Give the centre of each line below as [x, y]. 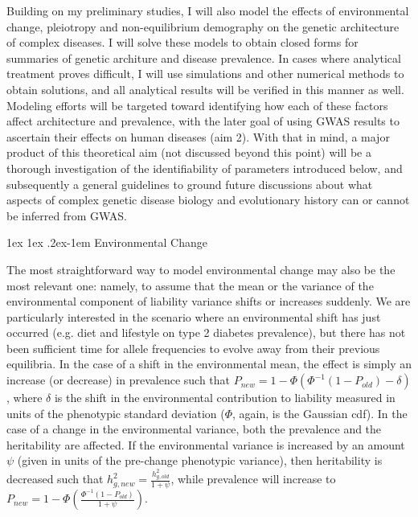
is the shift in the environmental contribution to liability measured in [225, 398]
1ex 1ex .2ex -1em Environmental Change [107, 242]
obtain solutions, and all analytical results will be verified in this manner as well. [205, 89]
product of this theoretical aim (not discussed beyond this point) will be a [189, 152]
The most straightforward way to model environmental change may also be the [201, 269]
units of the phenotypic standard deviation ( [116, 413]
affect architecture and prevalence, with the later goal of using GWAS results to [203, 121]
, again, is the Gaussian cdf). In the [320, 413]
